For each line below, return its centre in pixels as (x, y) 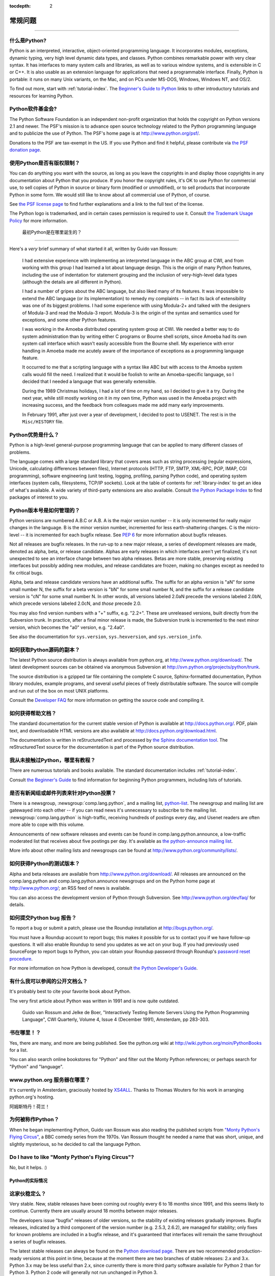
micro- (253, 528)
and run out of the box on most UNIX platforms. (59, 691)
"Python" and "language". (36, 1066)
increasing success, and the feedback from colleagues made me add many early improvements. (123, 405)
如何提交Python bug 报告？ (43, 918)
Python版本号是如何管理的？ (45, 510)
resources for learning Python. (42, 96)
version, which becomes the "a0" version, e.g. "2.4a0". (67, 627)
